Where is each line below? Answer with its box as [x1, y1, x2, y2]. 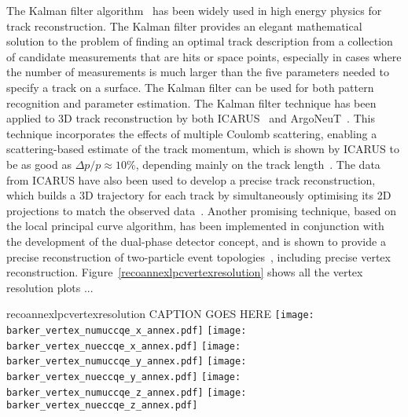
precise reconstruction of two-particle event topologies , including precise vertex [6, 248, 391, 265]
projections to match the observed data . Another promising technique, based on [6, 202, 396, 218]
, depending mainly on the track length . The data [135, 155, 380, 172]
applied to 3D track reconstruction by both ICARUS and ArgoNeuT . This [6, 110, 375, 126]
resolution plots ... [6, 279, 94, 295]
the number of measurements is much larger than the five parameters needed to [6, 64, 389, 80]
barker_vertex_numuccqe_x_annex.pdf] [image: [6, 324, 247, 336]
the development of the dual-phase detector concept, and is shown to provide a [6, 232, 386, 249]
